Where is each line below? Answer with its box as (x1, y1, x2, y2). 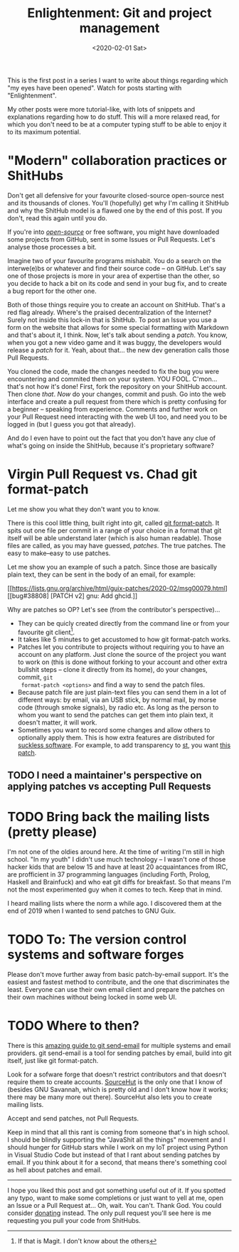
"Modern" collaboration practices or (7, 153, 228, 168)
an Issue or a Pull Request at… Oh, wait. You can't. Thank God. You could (7, 1201, 222, 1209)
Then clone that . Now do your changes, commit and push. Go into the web (7, 390, 226, 398)
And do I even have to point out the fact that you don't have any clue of (7, 434, 216, 442)
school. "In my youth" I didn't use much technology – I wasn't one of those (7, 855, 226, 863)
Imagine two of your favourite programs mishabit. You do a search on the (7, 256, 222, 264)
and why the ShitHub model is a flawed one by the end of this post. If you (7, 206, 223, 215)
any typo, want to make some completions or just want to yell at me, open (7, 1193, 224, 1202)
